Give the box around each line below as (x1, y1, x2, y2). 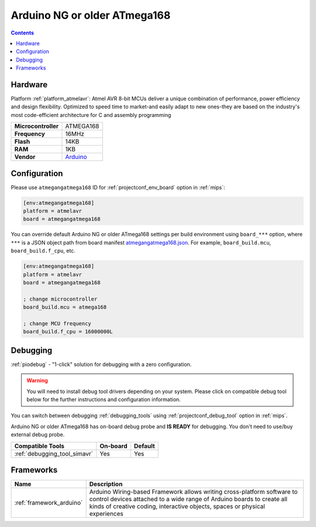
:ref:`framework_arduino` (14, 499, 83, 507)
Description (89, 480, 123, 488)
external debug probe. (11, 431, 65, 438)
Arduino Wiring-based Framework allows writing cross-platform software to (89, 488, 298, 496)
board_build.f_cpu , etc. (11, 247, 75, 254)
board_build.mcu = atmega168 (23, 304, 107, 311)
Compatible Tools (14, 442, 64, 450)
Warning (26, 377, 48, 384)
